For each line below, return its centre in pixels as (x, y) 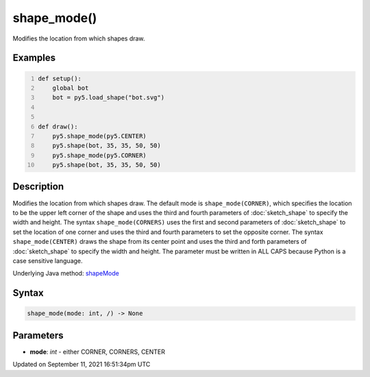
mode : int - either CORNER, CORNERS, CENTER (98, 352)
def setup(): (60, 78)
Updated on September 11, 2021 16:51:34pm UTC (82, 365)
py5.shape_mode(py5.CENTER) (99, 136)
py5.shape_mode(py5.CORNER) (99, 155)
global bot (71, 88)
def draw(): (58, 126)
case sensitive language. (48, 260)
